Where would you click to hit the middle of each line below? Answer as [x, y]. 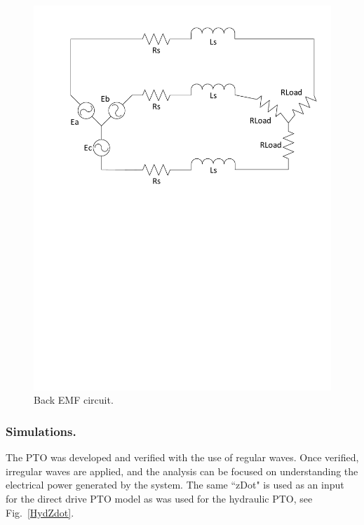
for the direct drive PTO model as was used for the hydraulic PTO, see [159, 499]
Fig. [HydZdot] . [40, 512]
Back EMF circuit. [74, 400]
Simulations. [41, 431]
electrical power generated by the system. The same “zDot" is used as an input [175, 485]
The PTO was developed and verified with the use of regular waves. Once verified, [182, 457]
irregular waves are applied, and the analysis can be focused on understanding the [182, 471]
